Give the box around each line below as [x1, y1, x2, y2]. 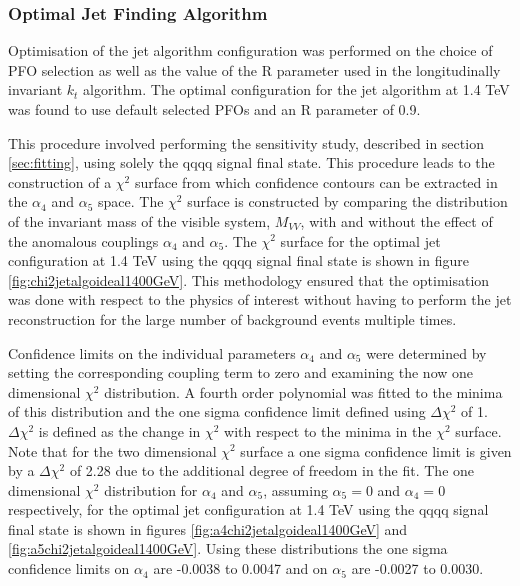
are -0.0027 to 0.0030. [351, 558, 484, 579]
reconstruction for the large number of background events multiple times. [8, 308, 457, 329]
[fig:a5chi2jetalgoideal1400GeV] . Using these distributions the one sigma [8, 538, 448, 559]
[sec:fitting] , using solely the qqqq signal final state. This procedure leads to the [8, 152, 495, 173]
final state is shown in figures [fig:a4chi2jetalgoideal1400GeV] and [8, 518, 408, 539]
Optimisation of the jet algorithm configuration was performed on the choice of [8, 40, 493, 61]
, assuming [263, 479, 328, 500]
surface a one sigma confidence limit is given [240, 440, 512, 461]
